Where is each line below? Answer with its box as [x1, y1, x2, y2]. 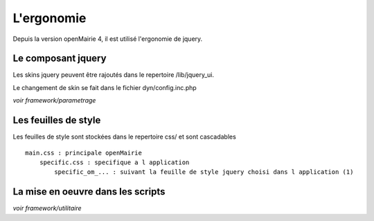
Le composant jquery [12, 53, 107, 64]
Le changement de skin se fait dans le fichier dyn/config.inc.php [12, 83, 197, 91]
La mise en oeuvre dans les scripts [12, 186, 166, 197]
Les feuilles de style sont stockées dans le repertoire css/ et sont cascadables [12, 132, 237, 141]
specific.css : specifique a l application [39, 158, 190, 166]
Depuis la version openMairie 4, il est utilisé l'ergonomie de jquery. [12, 35, 203, 43]
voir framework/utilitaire [12, 204, 82, 213]
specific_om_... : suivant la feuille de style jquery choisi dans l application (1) [54, 168, 354, 176]
